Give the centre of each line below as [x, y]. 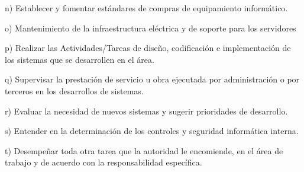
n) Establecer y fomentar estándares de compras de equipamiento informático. [146, 8]
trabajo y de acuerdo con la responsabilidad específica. [104, 162]
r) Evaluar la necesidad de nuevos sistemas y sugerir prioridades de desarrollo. [146, 111]
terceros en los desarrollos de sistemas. [74, 90]
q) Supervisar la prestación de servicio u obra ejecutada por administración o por [152, 79]
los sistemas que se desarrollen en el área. [80, 59]
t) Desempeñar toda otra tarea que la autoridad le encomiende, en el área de [144, 150]
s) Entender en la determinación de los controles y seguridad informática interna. [152, 131]
